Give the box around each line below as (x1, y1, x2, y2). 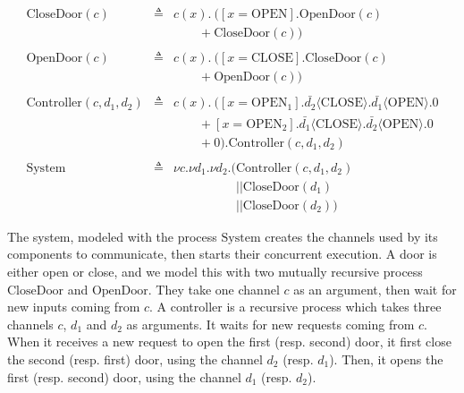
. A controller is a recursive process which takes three (149, 297, 442, 316)
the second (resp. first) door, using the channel (7, 350, 263, 368)
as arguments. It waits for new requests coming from (126, 314, 415, 333)
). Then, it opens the (329, 350, 443, 368)
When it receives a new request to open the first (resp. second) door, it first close (7, 332, 451, 351)
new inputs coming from (7, 297, 140, 316)
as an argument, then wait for (293, 279, 457, 298)
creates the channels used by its (265, 226, 438, 245)
